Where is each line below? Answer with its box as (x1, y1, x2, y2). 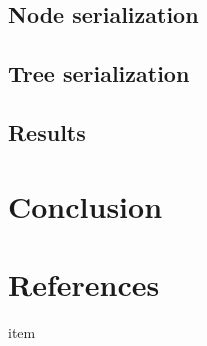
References (8, 263, 160, 304)
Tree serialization (8, 58, 190, 89)
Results (8, 116, 86, 147)
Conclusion (8, 185, 163, 226)
